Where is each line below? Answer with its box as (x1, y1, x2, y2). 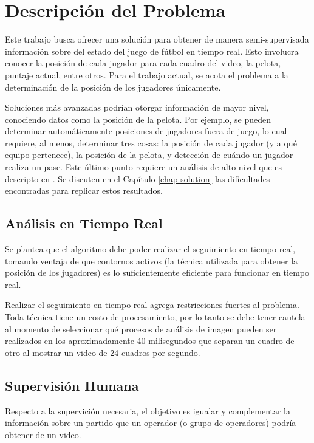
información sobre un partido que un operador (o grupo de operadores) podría (5, 416, 296, 429)
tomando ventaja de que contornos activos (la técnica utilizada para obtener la (5, 254, 298, 267)
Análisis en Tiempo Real (5, 214, 163, 233)
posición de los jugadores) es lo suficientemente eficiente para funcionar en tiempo (5, 266, 309, 279)
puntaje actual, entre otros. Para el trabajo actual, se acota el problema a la (5, 68, 288, 81)
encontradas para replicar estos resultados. (5, 184, 163, 197)
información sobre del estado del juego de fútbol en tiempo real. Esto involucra (5, 44, 299, 57)
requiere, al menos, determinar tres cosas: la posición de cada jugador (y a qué (5, 136, 297, 149)
